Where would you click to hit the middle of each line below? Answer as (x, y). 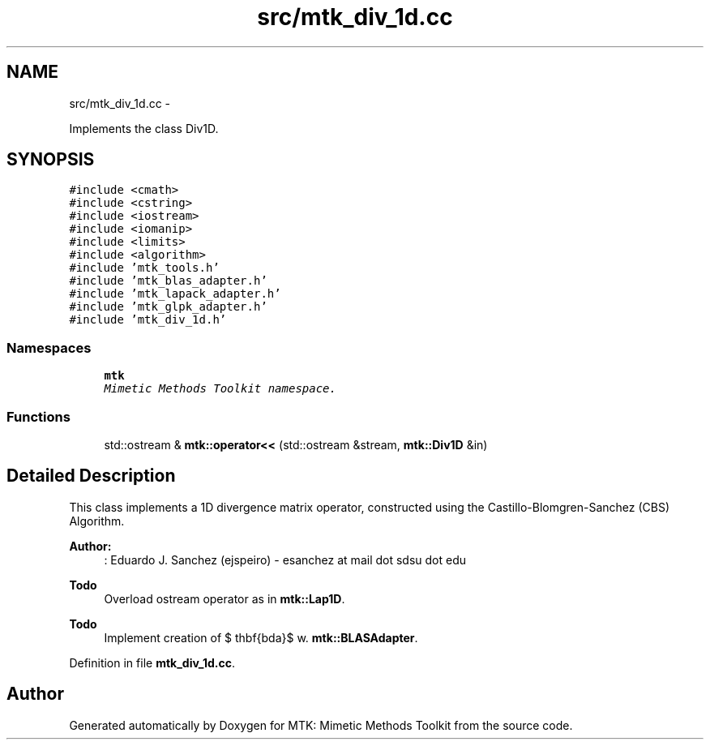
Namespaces (49, 347)
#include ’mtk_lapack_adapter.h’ (175, 294)
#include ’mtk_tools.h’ (144, 268)
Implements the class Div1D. (144, 128)
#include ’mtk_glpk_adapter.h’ (168, 307)
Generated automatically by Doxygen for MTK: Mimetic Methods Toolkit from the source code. (321, 725)
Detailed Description (91, 476)
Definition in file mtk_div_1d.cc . (152, 662)
